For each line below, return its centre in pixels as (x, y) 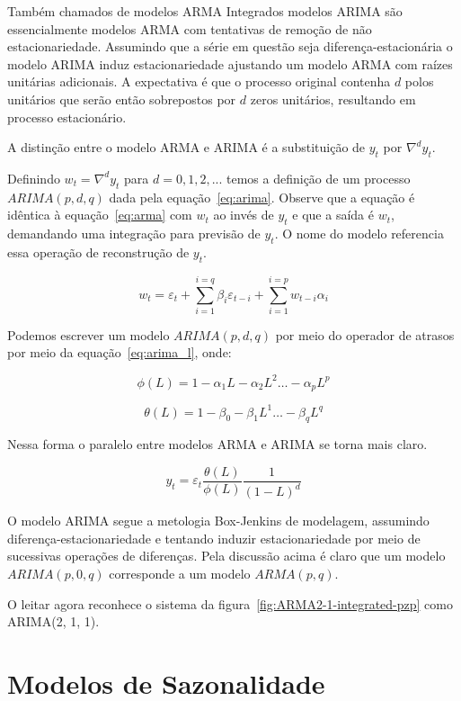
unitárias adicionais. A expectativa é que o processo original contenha (199, 81)
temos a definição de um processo (319, 178)
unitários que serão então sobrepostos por (122, 99)
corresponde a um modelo (180, 574)
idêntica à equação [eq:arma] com (100, 215)
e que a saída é (333, 215)
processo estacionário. (67, 117)
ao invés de (244, 215)
